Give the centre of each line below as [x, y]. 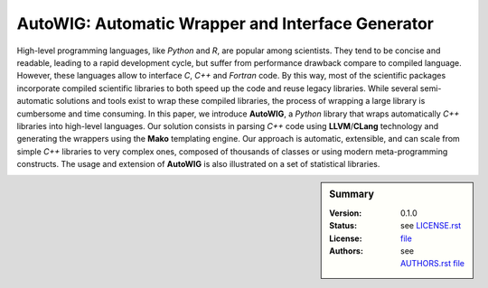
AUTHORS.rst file [433, 264]
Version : [346, 213]
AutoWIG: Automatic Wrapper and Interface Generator [225, 23]
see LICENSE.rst [431, 226]
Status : [343, 226]
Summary [352, 194]
